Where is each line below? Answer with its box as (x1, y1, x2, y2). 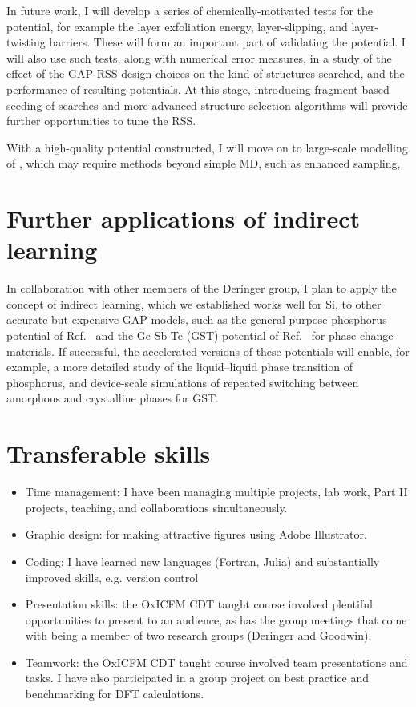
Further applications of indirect (6, 202, 361, 235)
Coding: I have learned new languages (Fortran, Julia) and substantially (25, 552, 380, 569)
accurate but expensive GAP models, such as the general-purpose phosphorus (6, 311, 387, 328)
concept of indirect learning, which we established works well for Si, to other (6, 295, 382, 312)
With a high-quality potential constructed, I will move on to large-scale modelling (6, 139, 408, 156)
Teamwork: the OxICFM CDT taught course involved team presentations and (25, 653, 408, 670)
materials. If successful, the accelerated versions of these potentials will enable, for (6, 342, 410, 359)
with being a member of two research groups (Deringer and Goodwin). (25, 627, 372, 644)
